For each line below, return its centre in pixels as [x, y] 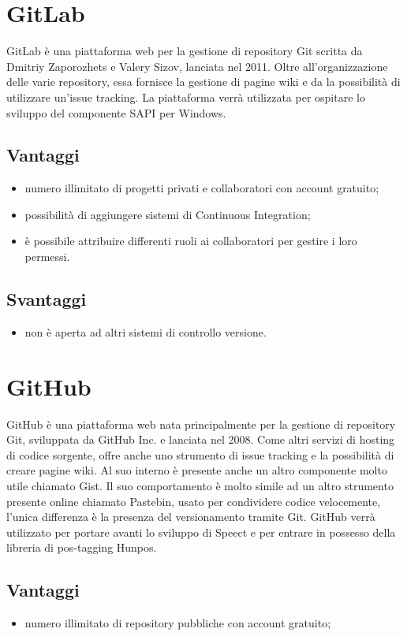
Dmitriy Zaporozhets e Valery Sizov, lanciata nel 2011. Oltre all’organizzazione [197, 66]
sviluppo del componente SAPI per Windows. [116, 112]
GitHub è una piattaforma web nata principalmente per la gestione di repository [201, 424]
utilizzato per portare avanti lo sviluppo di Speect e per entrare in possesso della [201, 532]
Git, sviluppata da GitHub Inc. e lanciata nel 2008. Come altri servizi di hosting [201, 439]
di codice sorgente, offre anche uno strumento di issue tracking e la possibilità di [200, 454]
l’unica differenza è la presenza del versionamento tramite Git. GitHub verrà [191, 517]
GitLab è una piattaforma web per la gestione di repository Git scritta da [185, 51]
